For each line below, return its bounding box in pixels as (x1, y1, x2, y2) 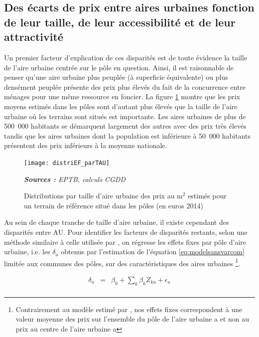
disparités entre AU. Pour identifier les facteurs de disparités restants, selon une (4, 226, 248, 237)
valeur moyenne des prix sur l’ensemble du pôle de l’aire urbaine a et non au (15, 314, 250, 324)
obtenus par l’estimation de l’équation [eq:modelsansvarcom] (61, 246, 245, 257)
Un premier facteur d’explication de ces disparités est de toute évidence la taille (4, 52, 248, 62)
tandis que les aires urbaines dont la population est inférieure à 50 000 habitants (4, 130, 251, 141)
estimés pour (188, 190, 227, 201)
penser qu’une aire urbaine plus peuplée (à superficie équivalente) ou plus (4, 72, 228, 82)
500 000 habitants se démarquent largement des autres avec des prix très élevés (4, 121, 247, 131)
